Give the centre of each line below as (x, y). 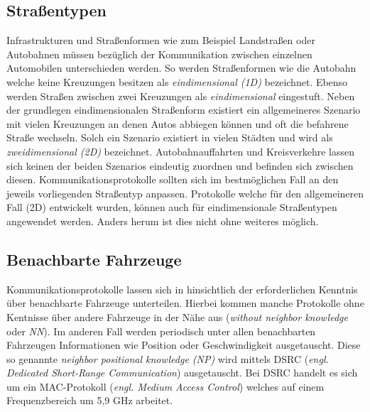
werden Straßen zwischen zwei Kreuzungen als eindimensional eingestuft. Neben (181, 96)
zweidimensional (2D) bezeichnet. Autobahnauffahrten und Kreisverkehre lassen (180, 151)
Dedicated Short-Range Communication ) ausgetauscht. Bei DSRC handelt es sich (182, 373)
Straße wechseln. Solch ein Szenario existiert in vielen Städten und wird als (170, 137)
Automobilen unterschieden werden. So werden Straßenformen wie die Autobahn (181, 68)
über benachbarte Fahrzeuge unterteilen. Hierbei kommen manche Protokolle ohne (185, 303)
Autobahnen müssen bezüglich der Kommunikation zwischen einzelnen (159, 54)
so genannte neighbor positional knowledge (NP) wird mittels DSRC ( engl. (168, 358)
